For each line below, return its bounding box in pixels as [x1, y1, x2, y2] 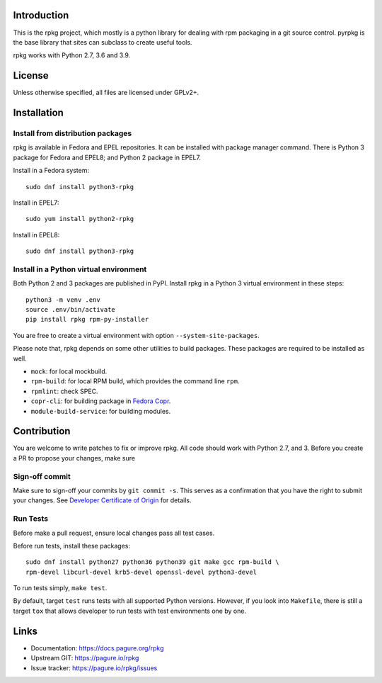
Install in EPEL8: [13, 230, 60, 239]
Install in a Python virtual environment [13, 264, 147, 274]
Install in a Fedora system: [13, 166, 90, 175]
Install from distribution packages [13, 128, 132, 138]
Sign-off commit [13, 471, 71, 481]
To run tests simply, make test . [13, 584, 108, 592]
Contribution [13, 425, 71, 437]
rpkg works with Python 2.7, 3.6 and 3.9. [13, 51, 131, 60]
